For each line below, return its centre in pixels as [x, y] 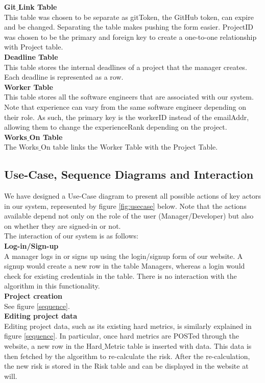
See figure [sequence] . [37, 306]
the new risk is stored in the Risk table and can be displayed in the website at [126, 366]
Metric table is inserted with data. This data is [178, 346]
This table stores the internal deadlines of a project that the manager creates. [126, 67]
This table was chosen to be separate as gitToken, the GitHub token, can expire [129, 17]
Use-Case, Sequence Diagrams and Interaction [129, 174]
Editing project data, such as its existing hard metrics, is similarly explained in [128, 326]
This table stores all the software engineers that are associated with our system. [129, 97]
